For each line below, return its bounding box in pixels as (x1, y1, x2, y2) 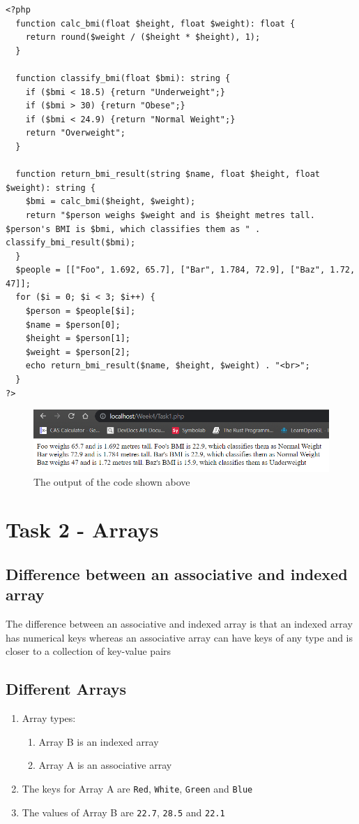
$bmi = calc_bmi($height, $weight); (25, 196, 196, 207)
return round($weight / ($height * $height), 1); (25, 32, 261, 43)
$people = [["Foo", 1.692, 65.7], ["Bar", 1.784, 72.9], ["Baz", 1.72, (15, 265, 356, 275)
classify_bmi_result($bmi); (6, 238, 136, 248)
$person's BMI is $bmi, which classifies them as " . (6, 224, 261, 234)
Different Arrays (6, 678, 127, 700)
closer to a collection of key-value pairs (6, 644, 171, 658)
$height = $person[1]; (25, 333, 130, 344)
